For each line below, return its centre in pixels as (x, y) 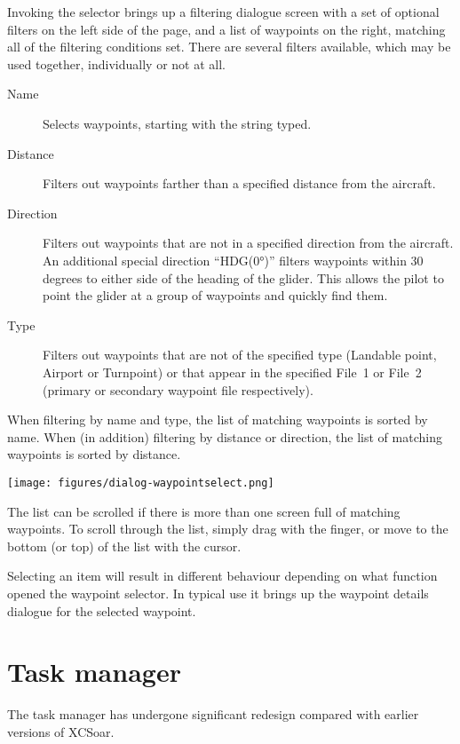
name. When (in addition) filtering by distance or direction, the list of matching (225, 436)
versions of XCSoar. (61, 731)
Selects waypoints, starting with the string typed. (177, 123)
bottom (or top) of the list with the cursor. (124, 546)
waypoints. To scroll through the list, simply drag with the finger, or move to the (228, 529)
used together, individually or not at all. (116, 63)
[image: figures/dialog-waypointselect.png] (141, 483)
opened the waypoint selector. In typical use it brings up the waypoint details (218, 593)
